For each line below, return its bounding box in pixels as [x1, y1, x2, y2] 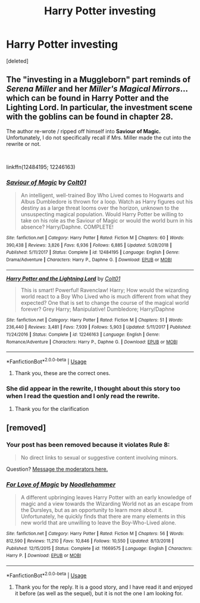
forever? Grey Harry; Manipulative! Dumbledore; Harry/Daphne [20, 305, 175, 313]
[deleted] [6, 57, 29, 64]
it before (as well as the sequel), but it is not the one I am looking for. [14, 589, 183, 596]
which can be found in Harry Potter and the [6, 93, 169, 104]
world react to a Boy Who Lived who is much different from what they [20, 293, 192, 300]
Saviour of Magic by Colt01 [6, 178, 86, 186]
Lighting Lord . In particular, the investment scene [6, 102, 193, 113]
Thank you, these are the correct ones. [14, 369, 111, 376]
